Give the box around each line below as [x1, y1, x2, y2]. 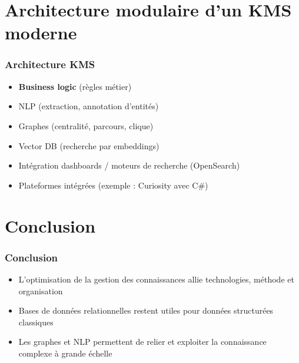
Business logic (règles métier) [18, 80, 132, 92]
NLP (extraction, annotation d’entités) [18, 100, 159, 112]
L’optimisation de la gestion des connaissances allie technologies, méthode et [18, 273, 294, 285]
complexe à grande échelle [18, 347, 112, 359]
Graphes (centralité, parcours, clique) [18, 119, 154, 132]
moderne [5, 21, 77, 45]
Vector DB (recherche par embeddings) [18, 139, 160, 152]
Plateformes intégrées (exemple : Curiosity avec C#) [18, 179, 208, 191]
